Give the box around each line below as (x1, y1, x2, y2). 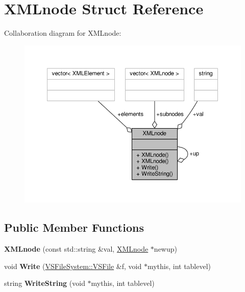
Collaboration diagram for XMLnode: (4, 28, 121, 38)
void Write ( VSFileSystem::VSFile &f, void (4, 260, 142, 271)
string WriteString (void (4, 278, 85, 288)
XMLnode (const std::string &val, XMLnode (4, 244, 149, 254)
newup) (154, 244, 177, 254)
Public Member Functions (4, 220, 144, 235)
